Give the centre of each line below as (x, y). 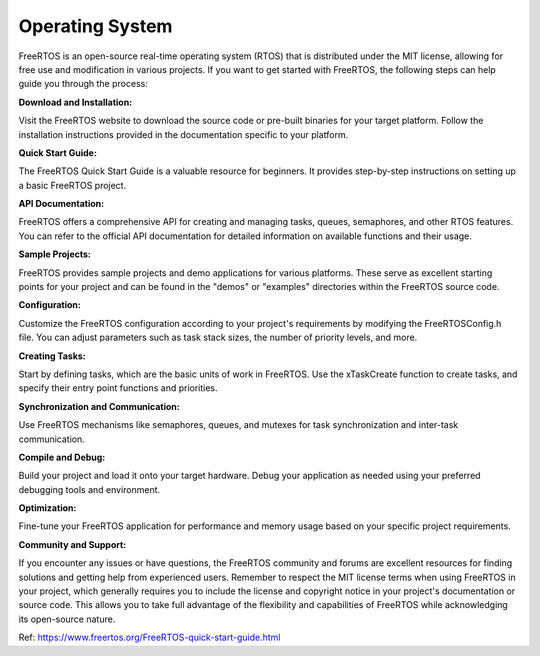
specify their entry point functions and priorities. (118, 388)
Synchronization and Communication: (99, 406)
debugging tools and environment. (89, 489)
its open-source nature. (67, 619)
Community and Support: (72, 544)
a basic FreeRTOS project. (72, 185)
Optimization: (47, 508)
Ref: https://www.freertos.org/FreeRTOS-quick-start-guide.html (149, 637)
